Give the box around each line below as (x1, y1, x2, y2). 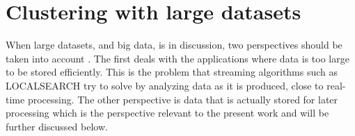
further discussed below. (6, 119, 108, 133)
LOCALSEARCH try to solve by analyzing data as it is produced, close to (6, 78, 324, 92)
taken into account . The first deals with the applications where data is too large (6, 51, 349, 65)
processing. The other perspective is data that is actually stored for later (27, 92, 338, 106)
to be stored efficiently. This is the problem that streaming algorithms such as (6, 65, 338, 79)
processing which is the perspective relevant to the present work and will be (6, 105, 329, 120)
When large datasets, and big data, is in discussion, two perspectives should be (6, 37, 342, 52)
